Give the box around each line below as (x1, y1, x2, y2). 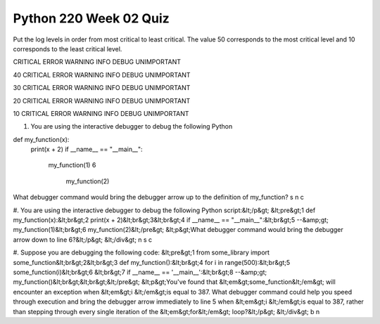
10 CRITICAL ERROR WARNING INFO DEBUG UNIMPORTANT (13, 109, 189, 117)
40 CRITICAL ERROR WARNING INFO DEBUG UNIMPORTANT (13, 70, 191, 79)
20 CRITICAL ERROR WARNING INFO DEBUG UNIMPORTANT (13, 96, 191, 105)
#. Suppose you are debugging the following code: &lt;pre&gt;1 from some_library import (13, 248, 270, 257)
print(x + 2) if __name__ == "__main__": (30, 145, 144, 154)
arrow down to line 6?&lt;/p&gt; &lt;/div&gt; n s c (13, 235, 153, 244)
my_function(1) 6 (48, 161, 96, 169)
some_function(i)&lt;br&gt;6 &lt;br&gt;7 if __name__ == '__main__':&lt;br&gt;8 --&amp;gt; (13, 268, 267, 276)
